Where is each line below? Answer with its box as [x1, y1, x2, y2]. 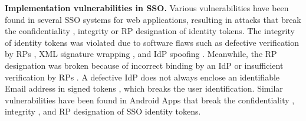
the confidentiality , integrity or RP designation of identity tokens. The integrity [5, 25, 295, 37]
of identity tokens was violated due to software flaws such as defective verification [5, 36, 300, 48]
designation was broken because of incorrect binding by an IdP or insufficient [5, 59, 284, 71]
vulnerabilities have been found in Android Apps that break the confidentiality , [5, 93, 295, 106]
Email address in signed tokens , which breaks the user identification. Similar [5, 82, 283, 95]
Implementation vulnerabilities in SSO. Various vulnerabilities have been [5, 2, 289, 14]
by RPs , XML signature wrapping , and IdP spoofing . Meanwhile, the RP [5, 48, 277, 60]
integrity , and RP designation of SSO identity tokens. [5, 105, 201, 117]
